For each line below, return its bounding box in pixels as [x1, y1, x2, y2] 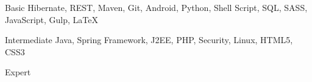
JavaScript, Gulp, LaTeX [5, 13, 98, 26]
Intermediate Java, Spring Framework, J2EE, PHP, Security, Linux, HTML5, [5, 33, 293, 46]
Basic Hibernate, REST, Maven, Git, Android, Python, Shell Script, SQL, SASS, [5, 1, 308, 13]
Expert [5, 66, 31, 78]
